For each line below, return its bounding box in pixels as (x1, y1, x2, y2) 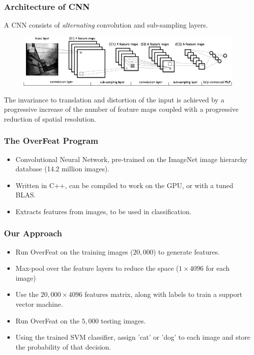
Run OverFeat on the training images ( (15, 246, 133, 257)
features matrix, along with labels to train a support (85, 289, 243, 299)
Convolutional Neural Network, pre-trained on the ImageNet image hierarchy (15, 154, 248, 164)
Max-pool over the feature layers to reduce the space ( (15, 263, 179, 273)
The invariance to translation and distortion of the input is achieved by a (4, 94, 225, 104)
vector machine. (15, 299, 63, 309)
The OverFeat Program (4, 134, 98, 147)
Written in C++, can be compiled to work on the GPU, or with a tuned (15, 180, 233, 190)
